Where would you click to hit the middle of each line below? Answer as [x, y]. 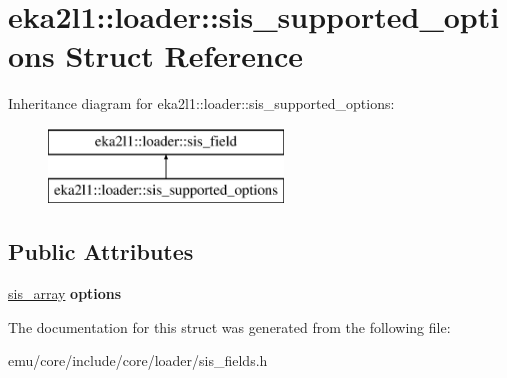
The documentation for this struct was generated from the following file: [229, 326]
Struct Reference [184, 55]
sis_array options [65, 293]
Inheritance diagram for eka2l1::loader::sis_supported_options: [201, 103]
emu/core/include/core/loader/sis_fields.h [138, 360]
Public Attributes [101, 251]
